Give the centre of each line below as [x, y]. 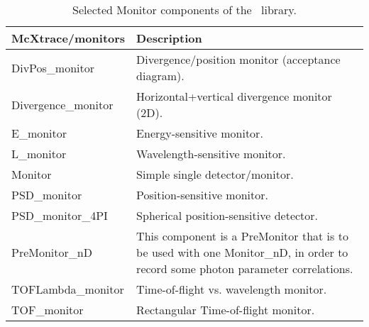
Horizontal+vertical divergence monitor [234, 96]
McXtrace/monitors [68, 38]
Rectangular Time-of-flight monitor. [226, 310]
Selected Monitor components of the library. [184, 10]
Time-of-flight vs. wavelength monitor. [232, 289]
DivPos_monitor [53, 67]
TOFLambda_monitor [68, 289]
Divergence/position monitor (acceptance [238, 59]
